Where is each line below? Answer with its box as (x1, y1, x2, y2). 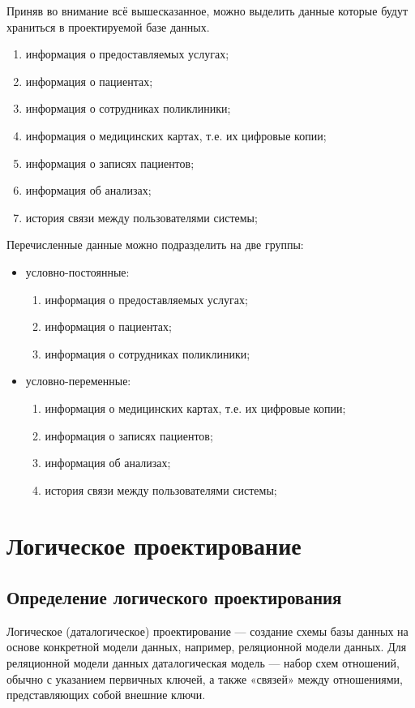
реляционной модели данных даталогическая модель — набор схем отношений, (6, 654, 400, 672)
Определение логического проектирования (6, 585, 342, 610)
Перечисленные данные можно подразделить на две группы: (6, 236, 304, 253)
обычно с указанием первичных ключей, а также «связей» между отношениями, (6, 670, 404, 687)
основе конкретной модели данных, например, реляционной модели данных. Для (6, 638, 407, 655)
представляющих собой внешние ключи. (6, 686, 206, 703)
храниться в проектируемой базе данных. (6, 18, 210, 35)
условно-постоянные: (25, 263, 130, 280)
